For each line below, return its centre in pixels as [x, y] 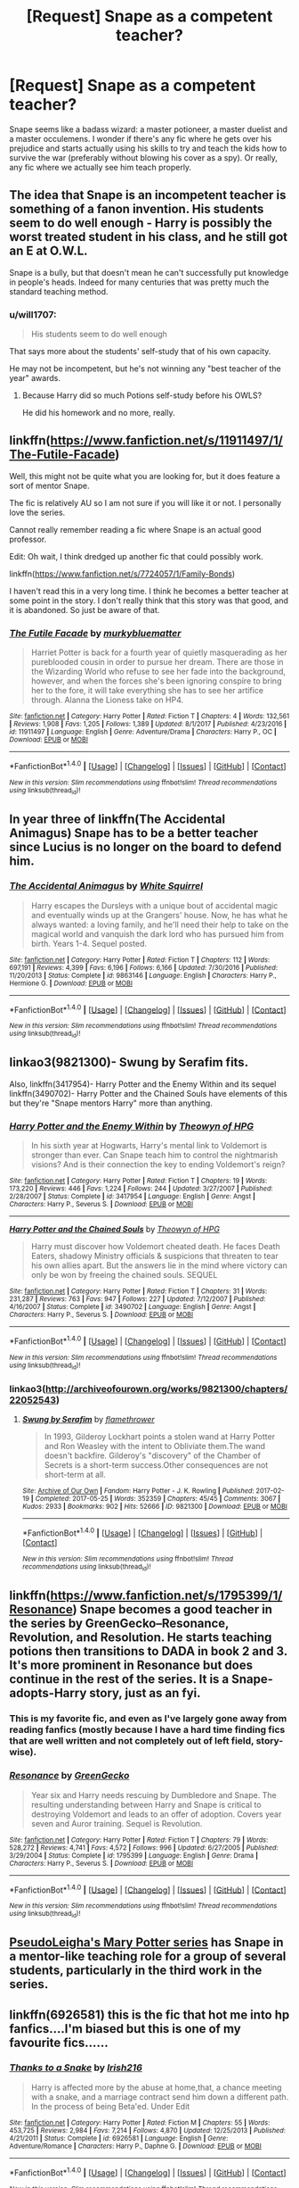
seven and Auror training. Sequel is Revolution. [117, 1823]
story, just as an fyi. [145, 1693]
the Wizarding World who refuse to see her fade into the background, [158, 672]
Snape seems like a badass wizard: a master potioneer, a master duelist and [148, 129]
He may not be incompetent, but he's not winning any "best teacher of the [145, 369]
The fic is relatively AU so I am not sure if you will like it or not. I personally [145, 502]
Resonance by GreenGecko [69, 1776]
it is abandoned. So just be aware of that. [85, 609]
